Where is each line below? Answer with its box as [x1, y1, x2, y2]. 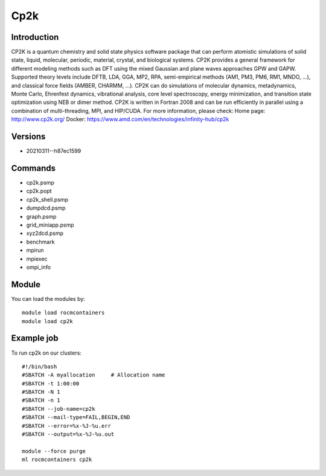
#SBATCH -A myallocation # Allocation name [22, 371, 165, 379]
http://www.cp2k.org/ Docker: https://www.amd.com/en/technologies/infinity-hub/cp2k [11, 115, 229, 123]
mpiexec [26, 255, 48, 262]
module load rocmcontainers [22, 309, 105, 317]
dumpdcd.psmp [26, 204, 66, 211]
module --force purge [22, 448, 86, 454]
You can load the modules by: [11, 295, 86, 302]
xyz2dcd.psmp [26, 230, 63, 237]
